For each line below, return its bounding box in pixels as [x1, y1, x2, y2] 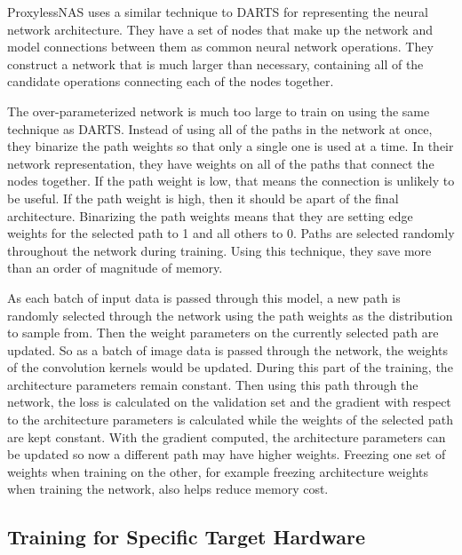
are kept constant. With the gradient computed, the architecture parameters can [7, 427, 446, 446]
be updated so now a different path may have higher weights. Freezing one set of [7, 445, 446, 464]
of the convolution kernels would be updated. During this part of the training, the [7, 358, 453, 377]
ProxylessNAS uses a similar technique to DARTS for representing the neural [7, 3, 428, 20]
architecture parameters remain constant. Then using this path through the [7, 375, 418, 393]
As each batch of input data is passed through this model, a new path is [7, 288, 401, 306]
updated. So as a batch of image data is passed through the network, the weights [7, 340, 448, 359]
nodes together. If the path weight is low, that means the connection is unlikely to [7, 171, 455, 190]
